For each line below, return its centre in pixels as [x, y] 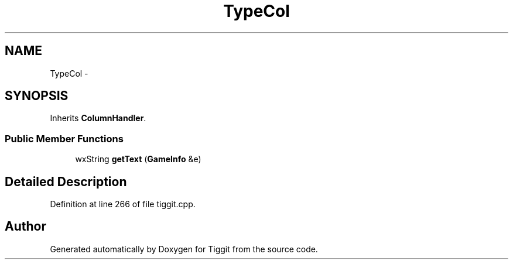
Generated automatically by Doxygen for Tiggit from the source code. [184, 249]
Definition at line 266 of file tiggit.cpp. [123, 204]
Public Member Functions [64, 138]
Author [25, 227]
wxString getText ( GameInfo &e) [138, 159]
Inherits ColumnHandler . [98, 118]
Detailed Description [66, 181]
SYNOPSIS [37, 96]
